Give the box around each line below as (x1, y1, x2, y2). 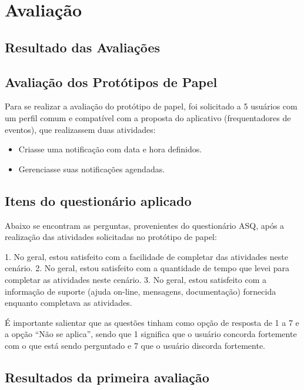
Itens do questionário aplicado (5, 191, 192, 209)
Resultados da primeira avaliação (5, 368, 209, 386)
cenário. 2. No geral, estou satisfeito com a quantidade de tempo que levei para (5, 262, 290, 274)
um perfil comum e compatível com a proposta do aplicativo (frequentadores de (5, 111, 291, 124)
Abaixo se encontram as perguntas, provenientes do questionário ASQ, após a (5, 219, 285, 231)
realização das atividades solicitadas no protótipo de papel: (5, 231, 217, 243)
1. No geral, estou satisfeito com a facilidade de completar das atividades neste (5, 250, 288, 262)
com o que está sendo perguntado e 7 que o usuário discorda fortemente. (5, 339, 265, 351)
